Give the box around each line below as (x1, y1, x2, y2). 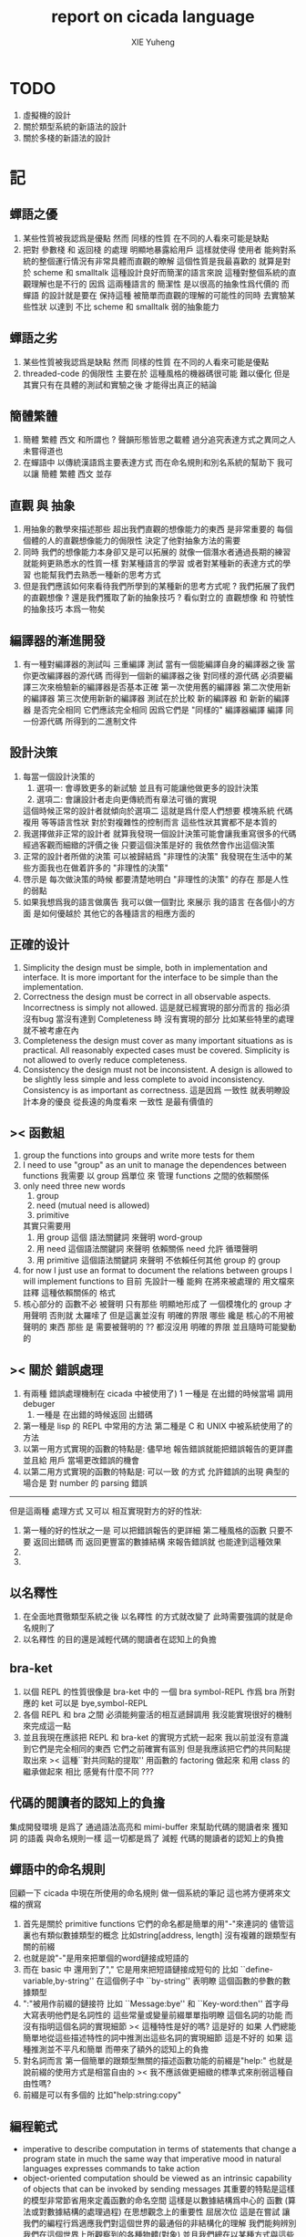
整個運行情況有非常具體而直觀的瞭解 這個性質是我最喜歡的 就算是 (38, 255, 283, 266)
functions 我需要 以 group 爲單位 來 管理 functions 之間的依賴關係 (22, 1171, 270, 1181)
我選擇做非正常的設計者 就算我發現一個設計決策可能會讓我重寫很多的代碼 (22, 827, 297, 838)
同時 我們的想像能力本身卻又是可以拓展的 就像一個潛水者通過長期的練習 (22, 546, 291, 557)
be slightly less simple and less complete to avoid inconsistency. (22, 1074, 265, 1085)
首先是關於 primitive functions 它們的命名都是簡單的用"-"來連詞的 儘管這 (22, 1919, 294, 1930)
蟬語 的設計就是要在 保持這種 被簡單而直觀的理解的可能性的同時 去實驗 (22, 289, 288, 300)
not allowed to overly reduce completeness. (22, 1054, 188, 1065)
